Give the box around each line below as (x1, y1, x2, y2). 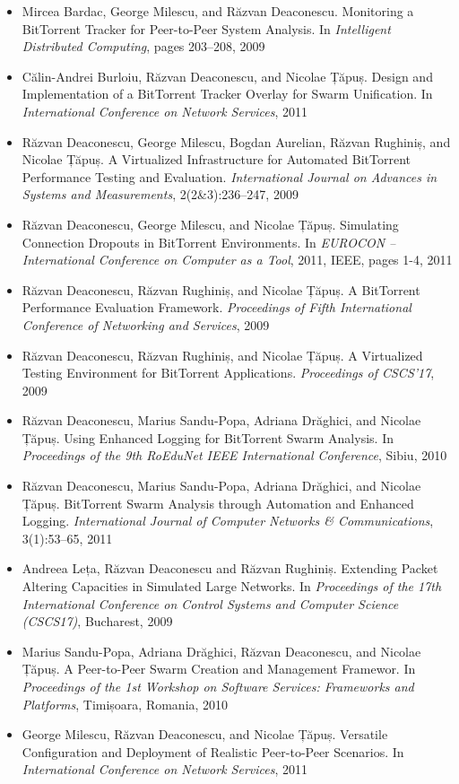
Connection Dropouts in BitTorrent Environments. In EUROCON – (22, 232, 396, 251)
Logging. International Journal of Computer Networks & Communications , (22, 511, 434, 530)
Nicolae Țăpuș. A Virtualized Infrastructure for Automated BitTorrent (22, 150, 411, 169)
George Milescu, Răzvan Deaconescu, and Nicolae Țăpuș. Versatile (22, 725, 388, 744)
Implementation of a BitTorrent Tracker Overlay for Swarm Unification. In (22, 84, 433, 103)
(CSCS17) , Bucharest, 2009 (22, 612, 173, 631)
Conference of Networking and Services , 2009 (22, 315, 270, 334)
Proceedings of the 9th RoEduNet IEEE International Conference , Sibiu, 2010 (22, 446, 447, 465)
